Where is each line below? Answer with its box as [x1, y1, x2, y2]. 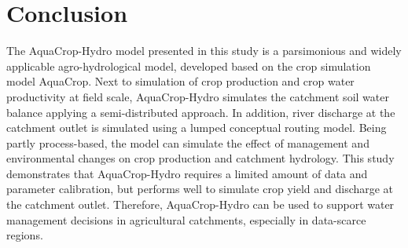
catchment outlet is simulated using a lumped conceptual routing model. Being [6, 119, 387, 136]
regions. [6, 227, 43, 243]
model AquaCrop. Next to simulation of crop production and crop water [6, 73, 355, 89]
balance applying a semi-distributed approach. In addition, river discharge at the [6, 104, 395, 120]
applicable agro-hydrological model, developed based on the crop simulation [6, 57, 371, 74]
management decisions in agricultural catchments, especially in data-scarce [6, 211, 366, 228]
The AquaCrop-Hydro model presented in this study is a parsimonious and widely [6, 42, 402, 59]
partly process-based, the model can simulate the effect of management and [6, 134, 369, 151]
